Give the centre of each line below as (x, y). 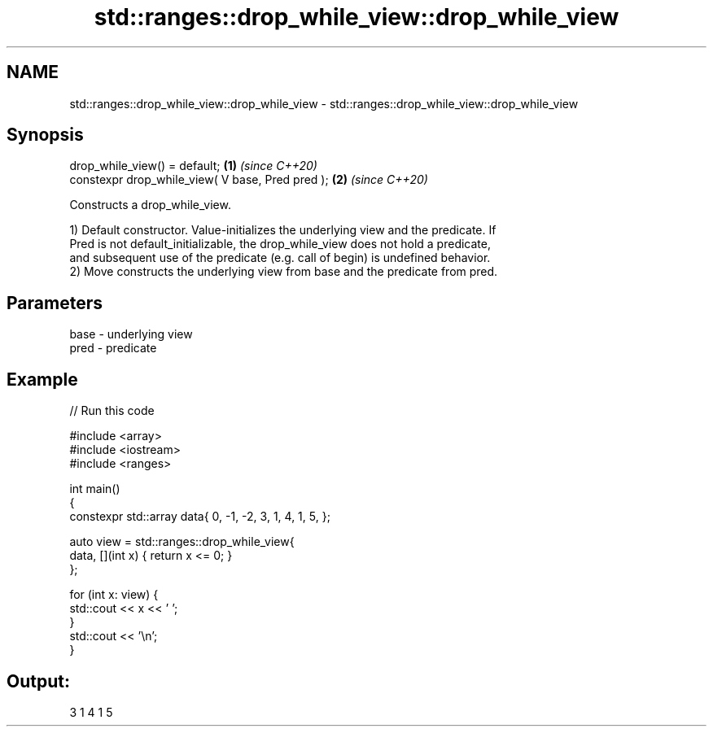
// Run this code (112, 411)
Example (42, 379)
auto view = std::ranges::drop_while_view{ (182, 542)
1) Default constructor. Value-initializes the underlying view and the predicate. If (283, 230)
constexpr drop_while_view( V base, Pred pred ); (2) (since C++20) (249, 180)
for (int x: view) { (114, 595)
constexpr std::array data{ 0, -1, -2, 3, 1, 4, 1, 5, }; (200, 517)
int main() (95, 489)
